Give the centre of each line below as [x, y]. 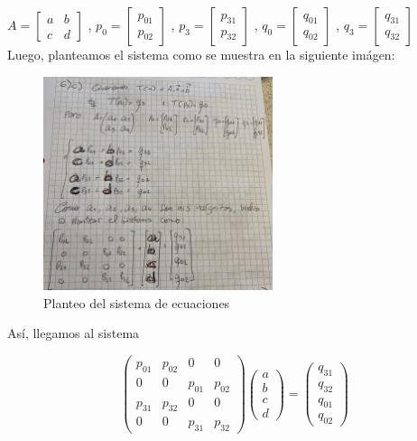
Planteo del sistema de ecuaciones [137, 302]
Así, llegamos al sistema [74, 333]
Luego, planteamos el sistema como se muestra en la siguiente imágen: [201, 54]
